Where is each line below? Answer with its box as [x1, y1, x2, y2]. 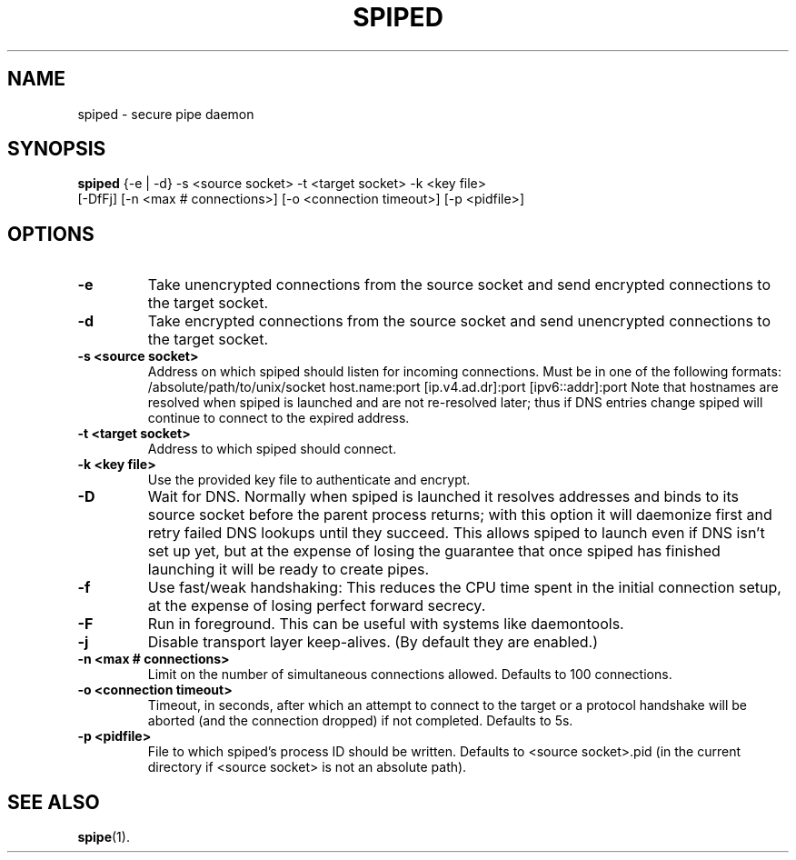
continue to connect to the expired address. [147, 410, 410, 426]
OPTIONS [7, 222, 95, 245]
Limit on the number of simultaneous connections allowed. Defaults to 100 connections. [147, 666, 672, 683]
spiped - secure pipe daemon [77, 105, 254, 122]
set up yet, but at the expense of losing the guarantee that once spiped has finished [147, 542, 721, 561]
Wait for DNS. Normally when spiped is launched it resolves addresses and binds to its [147, 487, 739, 506]
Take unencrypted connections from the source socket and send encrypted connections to [147, 275, 771, 295]
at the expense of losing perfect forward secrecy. [147, 596, 486, 615]
